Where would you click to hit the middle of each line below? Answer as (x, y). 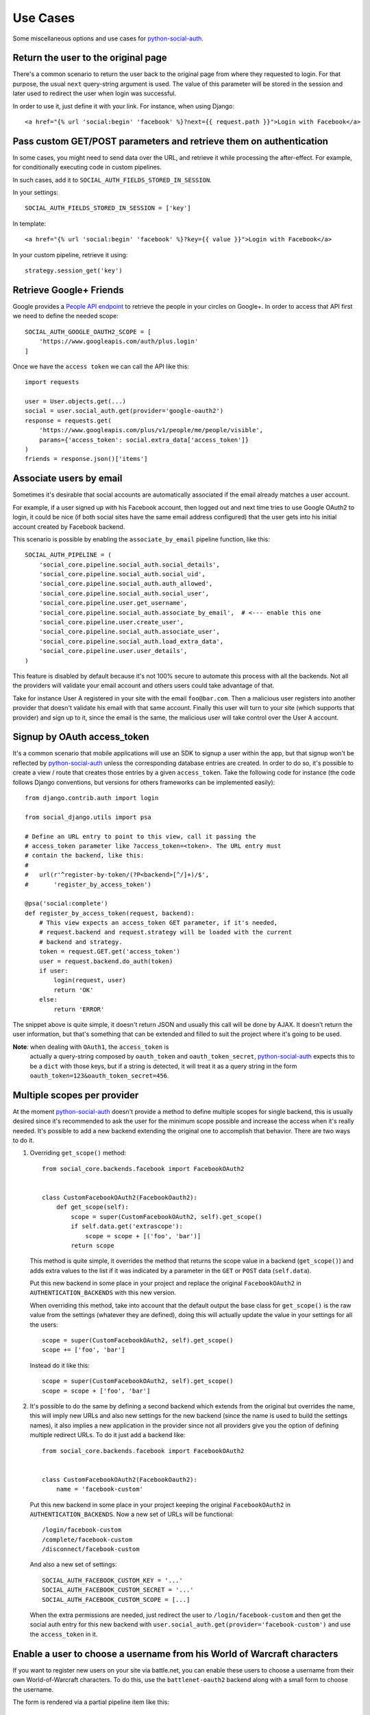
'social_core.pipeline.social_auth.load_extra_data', (131, 641)
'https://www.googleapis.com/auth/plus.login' (119, 342)
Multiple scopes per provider (76, 1095)
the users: (44, 1325)
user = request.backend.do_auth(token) (106, 961)
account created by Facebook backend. (69, 527)
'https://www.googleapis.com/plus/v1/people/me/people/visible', (151, 430)
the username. (33, 1689)
